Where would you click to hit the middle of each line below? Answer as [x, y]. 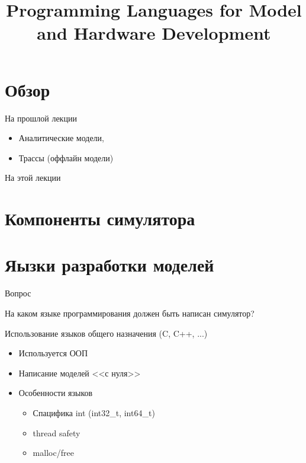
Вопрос [18, 293]
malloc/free [53, 453]
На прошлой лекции [41, 118]
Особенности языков [56, 393]
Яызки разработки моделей [109, 265]
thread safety [57, 432]
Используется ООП [53, 353]
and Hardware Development [154, 33]
